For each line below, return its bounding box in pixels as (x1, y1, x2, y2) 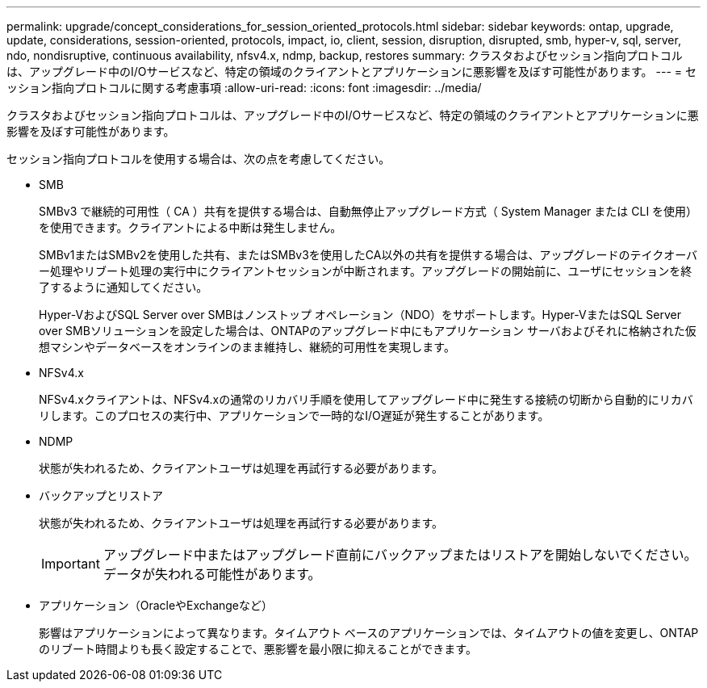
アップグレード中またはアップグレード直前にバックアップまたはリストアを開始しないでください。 (102, 547, 697, 563)
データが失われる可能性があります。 (102, 566, 321, 582)
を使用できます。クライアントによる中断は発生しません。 (39, 220, 342, 234)
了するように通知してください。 (39, 280, 208, 294)
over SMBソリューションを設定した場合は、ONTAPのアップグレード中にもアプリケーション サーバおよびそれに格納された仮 (39, 324, 697, 338)
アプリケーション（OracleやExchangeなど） (39, 598, 274, 612)
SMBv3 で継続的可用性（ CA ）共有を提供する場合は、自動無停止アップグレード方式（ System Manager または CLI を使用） (39, 204, 698, 218)
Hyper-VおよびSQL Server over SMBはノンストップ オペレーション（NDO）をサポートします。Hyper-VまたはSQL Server (39, 308, 681, 321)
